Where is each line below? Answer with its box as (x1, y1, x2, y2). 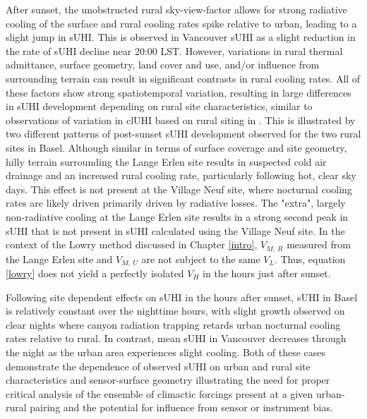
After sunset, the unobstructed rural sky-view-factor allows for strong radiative (6, 2, 347, 16)
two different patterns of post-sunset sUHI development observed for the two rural (6, 126, 361, 141)
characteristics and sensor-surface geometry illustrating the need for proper (6, 372, 330, 387)
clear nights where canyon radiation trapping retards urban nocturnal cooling (6, 317, 341, 332)
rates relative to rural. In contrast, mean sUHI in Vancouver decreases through (6, 331, 347, 346)
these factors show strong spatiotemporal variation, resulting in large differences (6, 85, 351, 99)
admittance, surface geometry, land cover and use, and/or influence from (6, 57, 320, 72)
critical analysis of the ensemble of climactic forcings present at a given (6, 386, 313, 401)
